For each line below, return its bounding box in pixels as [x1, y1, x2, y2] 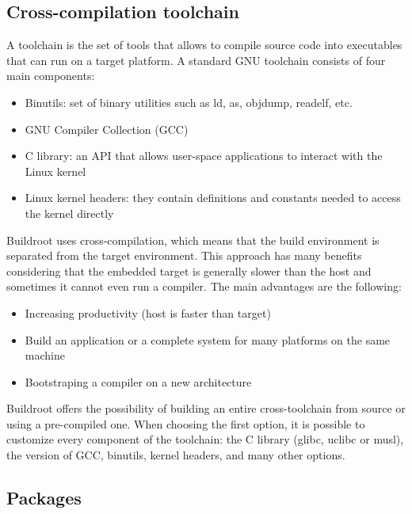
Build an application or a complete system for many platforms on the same [25, 331, 391, 348]
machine [25, 347, 65, 364]
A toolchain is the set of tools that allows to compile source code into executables [6, 36, 402, 53]
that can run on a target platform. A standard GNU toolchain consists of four [6, 51, 386, 68]
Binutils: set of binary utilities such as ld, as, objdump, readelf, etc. [25, 93, 353, 110]
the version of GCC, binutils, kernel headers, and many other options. [6, 447, 345, 463]
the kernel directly [25, 204, 114, 221]
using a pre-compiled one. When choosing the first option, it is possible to [6, 415, 365, 432]
